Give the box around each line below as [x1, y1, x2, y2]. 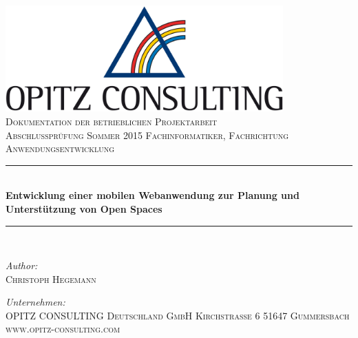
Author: [6, 258, 38, 273]
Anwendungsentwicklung [6, 141, 115, 156]
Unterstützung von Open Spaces [6, 201, 162, 215]
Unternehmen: [6, 295, 65, 309]
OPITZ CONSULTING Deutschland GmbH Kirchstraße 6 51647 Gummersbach [6, 308, 350, 322]
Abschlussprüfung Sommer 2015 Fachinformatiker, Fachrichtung [6, 127, 289, 142]
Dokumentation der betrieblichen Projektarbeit [6, 114, 218, 128]
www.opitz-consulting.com [6, 321, 120, 336]
